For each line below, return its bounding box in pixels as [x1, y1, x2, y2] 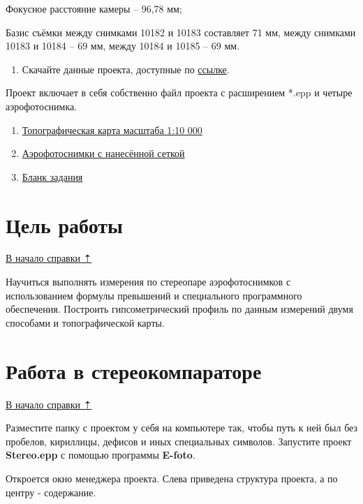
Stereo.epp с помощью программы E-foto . [6, 447, 195, 462]
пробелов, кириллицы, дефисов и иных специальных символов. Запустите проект [6, 433, 352, 448]
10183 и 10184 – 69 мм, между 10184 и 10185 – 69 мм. [6, 38, 240, 53]
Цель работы [6, 210, 123, 239]
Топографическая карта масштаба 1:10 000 [22, 122, 202, 137]
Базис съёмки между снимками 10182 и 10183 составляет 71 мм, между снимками [6, 24, 356, 39]
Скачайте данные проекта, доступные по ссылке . [22, 61, 230, 76]
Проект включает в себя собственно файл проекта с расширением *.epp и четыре [6, 85, 353, 100]
